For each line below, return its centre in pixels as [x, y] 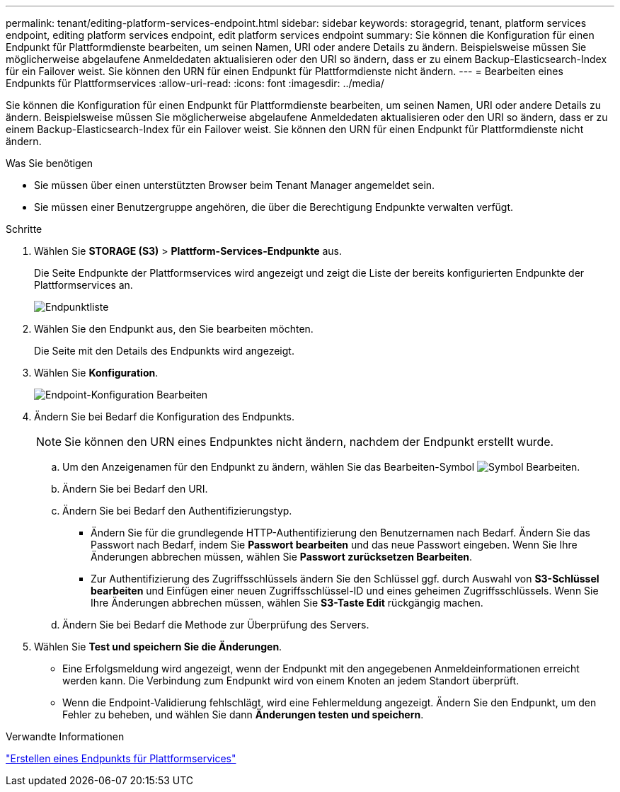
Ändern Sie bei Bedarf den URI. [135, 489]
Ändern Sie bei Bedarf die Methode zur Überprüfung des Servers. [216, 625]
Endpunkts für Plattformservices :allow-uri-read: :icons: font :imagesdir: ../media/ [195, 83]
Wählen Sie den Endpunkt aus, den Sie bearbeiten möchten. [174, 329]
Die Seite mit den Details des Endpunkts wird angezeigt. [164, 351]
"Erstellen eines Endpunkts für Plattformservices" [121, 758]
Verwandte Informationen [65, 736]
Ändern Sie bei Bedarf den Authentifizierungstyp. [177, 511]
